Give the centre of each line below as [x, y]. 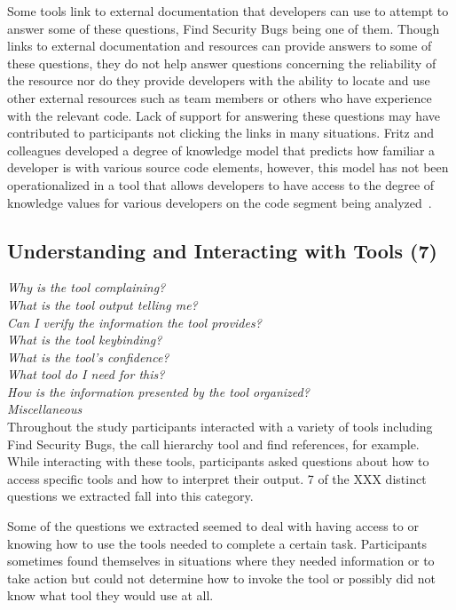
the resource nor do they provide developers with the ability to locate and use [219, 80]
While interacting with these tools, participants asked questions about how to [218, 461]
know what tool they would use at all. [110, 595]
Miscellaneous [45, 409]
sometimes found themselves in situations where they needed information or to [221, 561]
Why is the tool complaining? [86, 287]
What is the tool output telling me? [102, 304]
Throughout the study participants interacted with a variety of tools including [220, 427]
